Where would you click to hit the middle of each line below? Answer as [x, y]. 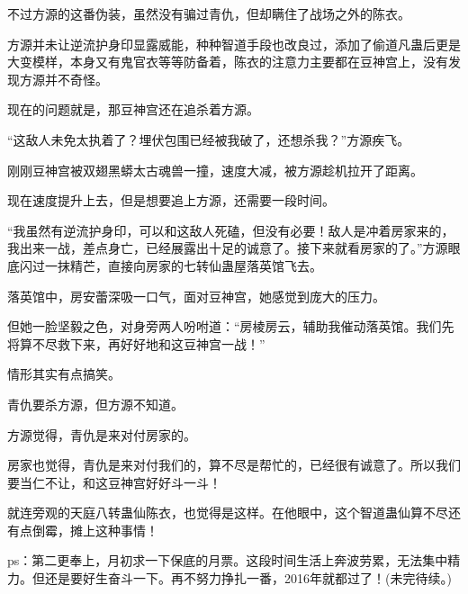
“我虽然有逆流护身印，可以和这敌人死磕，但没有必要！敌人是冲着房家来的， [231, 230]
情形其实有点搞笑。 [64, 374]
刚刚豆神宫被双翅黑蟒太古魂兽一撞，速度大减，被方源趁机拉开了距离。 [215, 170]
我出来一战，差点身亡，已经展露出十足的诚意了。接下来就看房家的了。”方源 [228, 248]
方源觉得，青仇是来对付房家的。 [102, 434]
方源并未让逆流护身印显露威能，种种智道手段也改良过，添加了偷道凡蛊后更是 [234, 44]
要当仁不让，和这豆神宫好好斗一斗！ [114, 482]
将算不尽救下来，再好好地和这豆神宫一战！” [136, 343]
